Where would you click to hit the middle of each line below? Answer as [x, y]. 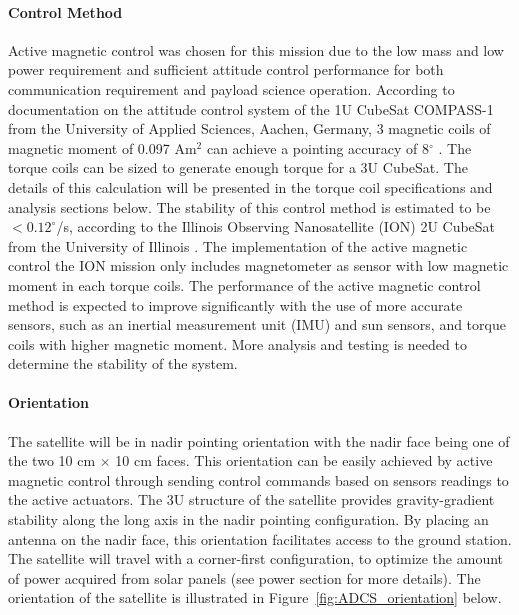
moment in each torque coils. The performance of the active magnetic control [244, 284]
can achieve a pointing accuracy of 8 [318, 147]
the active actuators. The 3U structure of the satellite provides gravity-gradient [251, 499]
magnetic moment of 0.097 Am [102, 147]
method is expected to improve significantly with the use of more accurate [235, 304]
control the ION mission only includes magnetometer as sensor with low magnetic [258, 265]
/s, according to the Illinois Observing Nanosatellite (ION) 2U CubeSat [276, 226]
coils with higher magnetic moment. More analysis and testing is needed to [237, 343]
